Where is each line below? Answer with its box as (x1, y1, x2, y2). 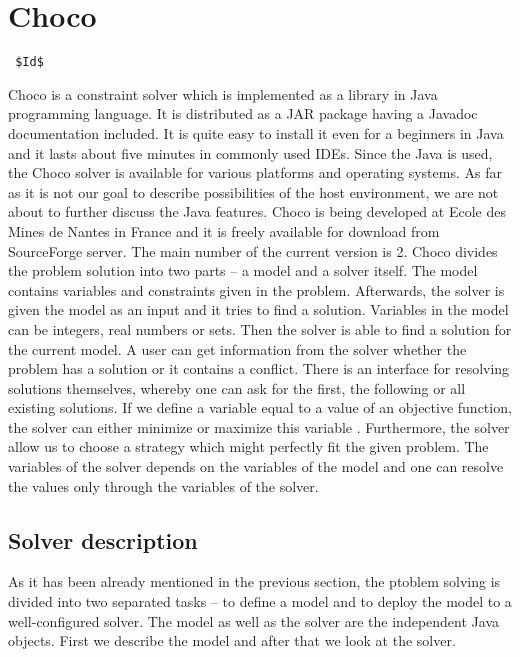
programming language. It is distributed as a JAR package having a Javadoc (8, 103, 478, 124)
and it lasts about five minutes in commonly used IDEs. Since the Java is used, (8, 142, 493, 163)
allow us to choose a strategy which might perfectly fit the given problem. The (8, 436, 489, 457)
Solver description (8, 524, 198, 555)
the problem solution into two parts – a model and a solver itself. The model (8, 260, 478, 281)
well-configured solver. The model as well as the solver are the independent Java (8, 610, 499, 631)
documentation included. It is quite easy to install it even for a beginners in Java (8, 122, 504, 143)
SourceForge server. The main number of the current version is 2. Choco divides (8, 240, 498, 261)
